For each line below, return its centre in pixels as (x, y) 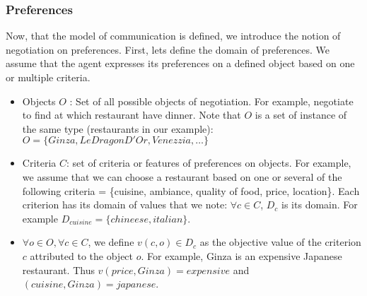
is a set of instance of (301, 115)
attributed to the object (82, 255)
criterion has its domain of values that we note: (125, 205)
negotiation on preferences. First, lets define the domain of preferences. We (168, 49)
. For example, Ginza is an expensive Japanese (241, 255)
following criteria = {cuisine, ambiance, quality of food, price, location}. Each (191, 190)
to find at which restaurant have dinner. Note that (132, 115)
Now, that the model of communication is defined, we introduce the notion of (173, 36)
